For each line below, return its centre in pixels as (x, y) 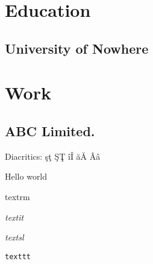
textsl (14, 237)
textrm (17, 196)
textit (14, 217)
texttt (18, 256)
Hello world (26, 176)
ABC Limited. (50, 130)
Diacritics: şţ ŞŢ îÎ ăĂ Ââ (53, 156)
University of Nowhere (77, 48)
